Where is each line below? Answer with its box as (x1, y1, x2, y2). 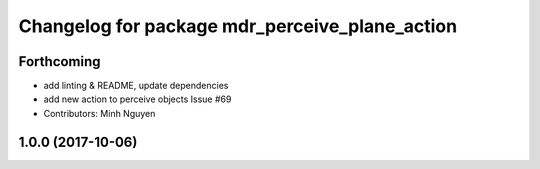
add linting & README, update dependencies (43, 80, 229, 92)
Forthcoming (18, 53, 101, 70)
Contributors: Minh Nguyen (43, 107, 156, 119)
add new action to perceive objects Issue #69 (43, 93, 232, 105)
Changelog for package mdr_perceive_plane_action (18, 15, 458, 37)
